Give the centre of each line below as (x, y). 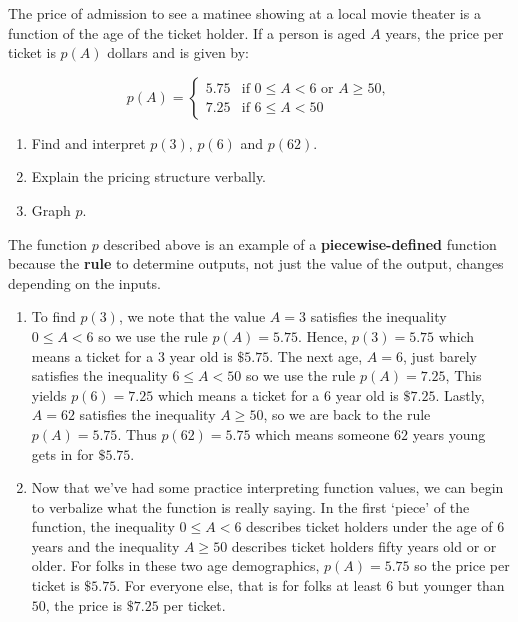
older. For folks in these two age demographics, (175, 565)
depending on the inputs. (84, 282)
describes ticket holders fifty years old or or (364, 545)
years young (449, 433)
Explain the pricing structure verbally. (149, 176)
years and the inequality (105, 545)
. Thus (137, 433)
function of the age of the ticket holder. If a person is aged (187, 32)
